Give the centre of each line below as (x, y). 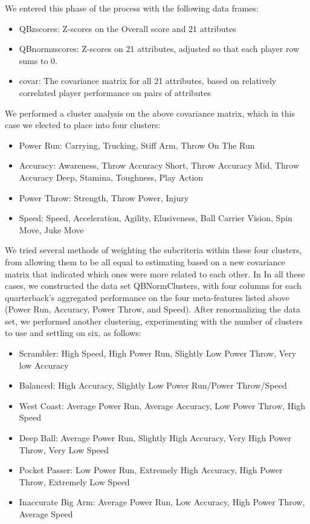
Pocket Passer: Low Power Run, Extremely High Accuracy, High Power (151, 470)
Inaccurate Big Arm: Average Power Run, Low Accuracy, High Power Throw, (162, 502)
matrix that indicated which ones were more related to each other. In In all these (155, 273)
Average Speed (46, 514)
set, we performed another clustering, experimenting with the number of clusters (154, 321)
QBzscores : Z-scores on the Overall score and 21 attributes (128, 28)
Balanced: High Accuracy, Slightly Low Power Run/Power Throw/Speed (153, 385)
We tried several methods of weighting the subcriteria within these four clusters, (153, 250)
